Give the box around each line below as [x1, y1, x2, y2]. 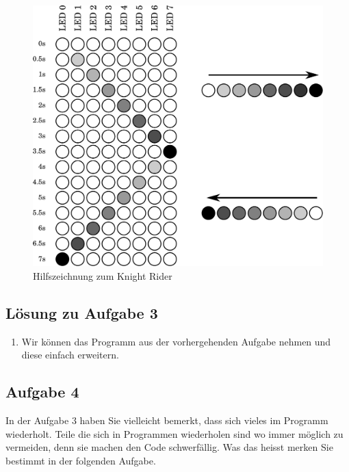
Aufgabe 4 [5, 381, 79, 402]
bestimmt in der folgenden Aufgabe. [5, 453, 156, 467]
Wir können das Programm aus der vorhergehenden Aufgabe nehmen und [21, 334, 331, 348]
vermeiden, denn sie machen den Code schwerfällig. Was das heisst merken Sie [5, 440, 333, 454]
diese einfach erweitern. [21, 348, 119, 362]
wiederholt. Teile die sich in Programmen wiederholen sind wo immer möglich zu [5, 426, 344, 441]
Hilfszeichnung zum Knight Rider [33, 268, 172, 283]
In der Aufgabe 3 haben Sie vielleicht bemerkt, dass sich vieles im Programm [5, 413, 328, 428]
